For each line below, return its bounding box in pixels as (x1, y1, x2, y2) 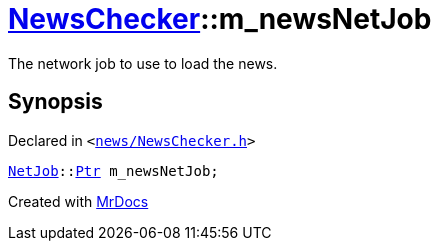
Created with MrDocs (8, 192, 149, 210)
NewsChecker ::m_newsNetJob (8, 2, 432, 36)
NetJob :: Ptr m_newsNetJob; (8, 162, 219, 179)
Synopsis (8, 89, 103, 115)
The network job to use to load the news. (8, 54, 278, 72)
